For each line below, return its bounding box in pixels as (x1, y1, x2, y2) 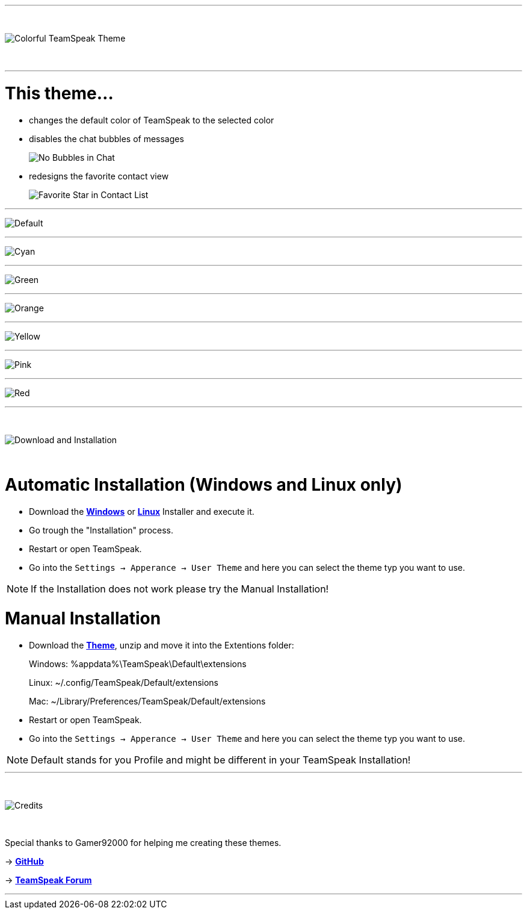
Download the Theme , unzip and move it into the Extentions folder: (29, 639, 294, 650)
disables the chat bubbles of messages (29, 133, 184, 144)
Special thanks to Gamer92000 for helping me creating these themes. (5, 837, 282, 848)
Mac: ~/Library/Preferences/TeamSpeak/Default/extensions (29, 695, 266, 706)
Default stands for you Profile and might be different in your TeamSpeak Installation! (31, 753, 411, 766)
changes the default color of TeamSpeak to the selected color (29, 114, 274, 125)
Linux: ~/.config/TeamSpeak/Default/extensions (29, 677, 218, 688)
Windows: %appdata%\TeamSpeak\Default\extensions (29, 658, 247, 669)
